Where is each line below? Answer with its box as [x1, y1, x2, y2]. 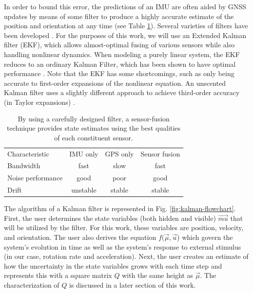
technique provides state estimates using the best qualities [7, 123, 181, 133]
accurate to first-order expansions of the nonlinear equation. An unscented [4, 78, 226, 88]
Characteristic [7, 148, 49, 158]
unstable [71, 185, 97, 195]
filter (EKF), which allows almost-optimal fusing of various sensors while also [4, 39, 235, 50]
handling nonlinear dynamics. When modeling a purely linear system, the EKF [4, 49, 240, 59]
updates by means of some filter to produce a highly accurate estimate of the [4, 11, 234, 21]
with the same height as [122, 270, 194, 280]
